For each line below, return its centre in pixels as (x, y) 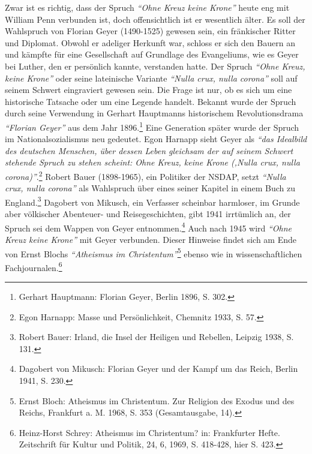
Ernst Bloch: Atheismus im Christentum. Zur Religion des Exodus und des (157, 400)
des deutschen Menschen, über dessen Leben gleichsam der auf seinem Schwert (149, 150)
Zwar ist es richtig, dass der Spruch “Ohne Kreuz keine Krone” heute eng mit (147, 7)
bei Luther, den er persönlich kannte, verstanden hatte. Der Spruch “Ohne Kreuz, (155, 66)
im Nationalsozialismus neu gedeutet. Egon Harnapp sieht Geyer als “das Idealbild (156, 139)
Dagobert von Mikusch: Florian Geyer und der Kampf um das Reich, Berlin (158, 369)
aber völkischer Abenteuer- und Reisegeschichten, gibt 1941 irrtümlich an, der (148, 214)
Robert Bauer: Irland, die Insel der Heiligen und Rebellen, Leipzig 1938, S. (156, 337)
